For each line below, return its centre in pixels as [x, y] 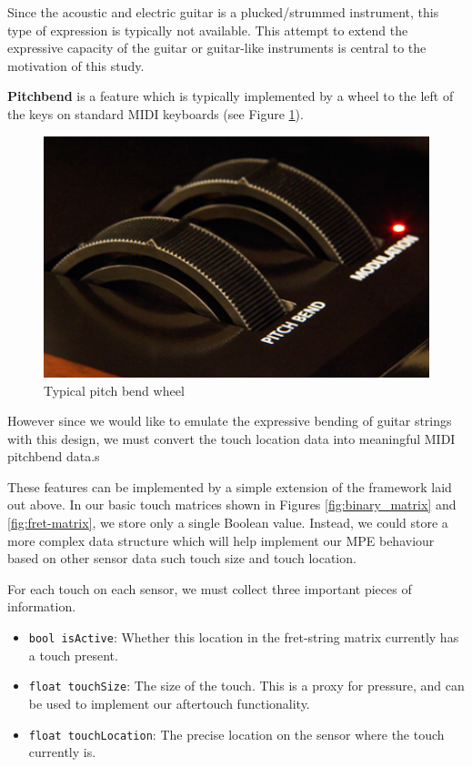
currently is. [62, 752]
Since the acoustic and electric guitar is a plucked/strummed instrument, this [223, 12]
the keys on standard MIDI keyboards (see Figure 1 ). [156, 113]
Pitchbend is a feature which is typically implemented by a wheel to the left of [231, 96]
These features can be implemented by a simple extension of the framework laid [230, 486]
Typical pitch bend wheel [114, 390]
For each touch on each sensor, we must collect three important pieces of [210, 588]
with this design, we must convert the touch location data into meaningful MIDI [231, 438]
